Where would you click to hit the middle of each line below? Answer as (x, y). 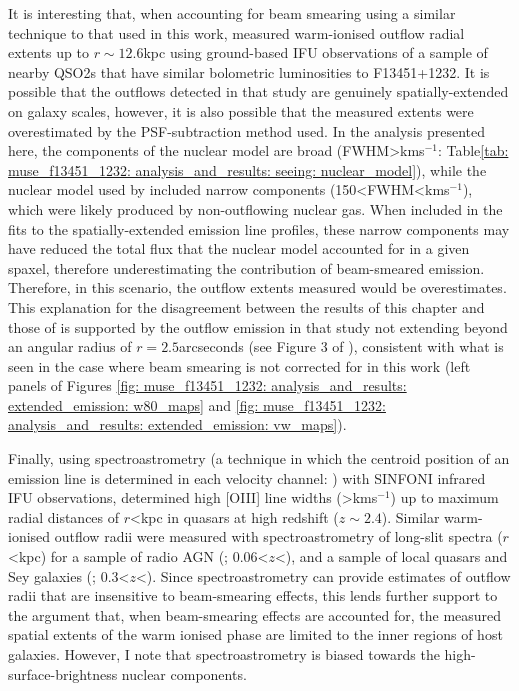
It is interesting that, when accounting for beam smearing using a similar (232, 13)
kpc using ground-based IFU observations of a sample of (315, 52)
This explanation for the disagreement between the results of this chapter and (246, 306)
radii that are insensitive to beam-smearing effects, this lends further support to (253, 595)
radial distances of (64, 516)
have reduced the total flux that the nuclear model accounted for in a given (239, 248)
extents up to (48, 52)
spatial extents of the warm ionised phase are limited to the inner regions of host (255, 634)
